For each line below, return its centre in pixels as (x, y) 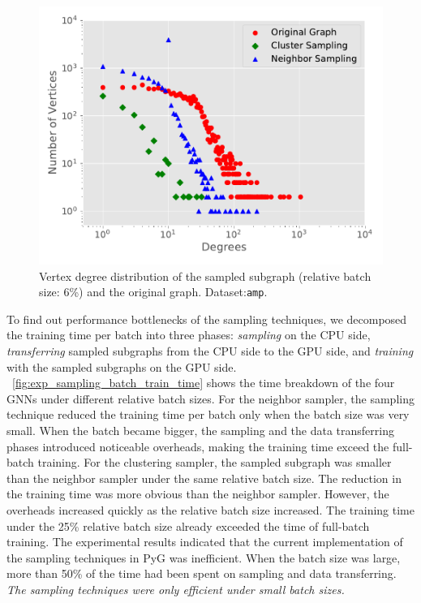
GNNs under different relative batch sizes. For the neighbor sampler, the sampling (210, 398)
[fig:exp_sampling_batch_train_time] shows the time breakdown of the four (204, 383)
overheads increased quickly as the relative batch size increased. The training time (210, 509)
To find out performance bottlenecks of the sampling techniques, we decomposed (207, 319)
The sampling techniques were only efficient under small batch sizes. (176, 589)
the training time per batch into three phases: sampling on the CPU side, (189, 335)
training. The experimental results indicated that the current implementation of (205, 542)
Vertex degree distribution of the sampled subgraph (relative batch (205, 276)
